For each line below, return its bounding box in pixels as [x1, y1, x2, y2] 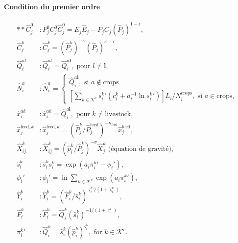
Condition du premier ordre [4, 1, 100, 11]
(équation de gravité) [108, 146, 171, 153]
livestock [105, 111, 131, 118]
